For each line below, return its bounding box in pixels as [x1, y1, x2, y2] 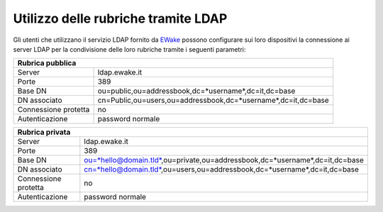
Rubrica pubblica [17, 58, 77, 68]
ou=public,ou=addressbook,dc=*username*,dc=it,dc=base [97, 86, 296, 96]
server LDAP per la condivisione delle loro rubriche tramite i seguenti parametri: [13, 45, 246, 53]
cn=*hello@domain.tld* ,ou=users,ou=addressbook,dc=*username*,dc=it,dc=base [84, 164, 360, 174]
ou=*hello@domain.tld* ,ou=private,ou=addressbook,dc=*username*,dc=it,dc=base [84, 155, 365, 165]
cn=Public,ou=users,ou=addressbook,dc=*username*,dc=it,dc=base [97, 96, 329, 106]
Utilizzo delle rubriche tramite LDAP [13, 11, 228, 26]
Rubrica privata [17, 128, 71, 138]
